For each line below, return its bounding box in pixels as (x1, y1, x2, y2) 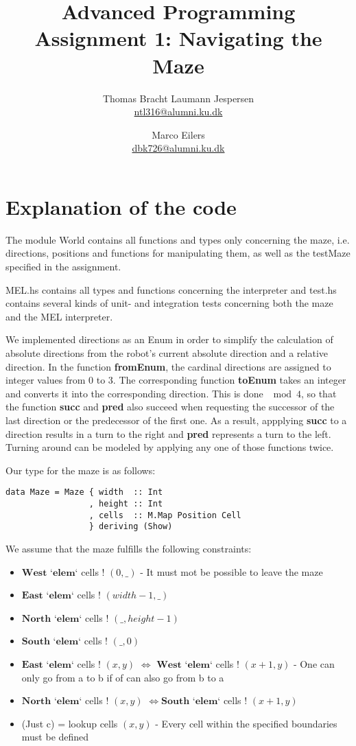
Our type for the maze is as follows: (5, 463, 156, 477)
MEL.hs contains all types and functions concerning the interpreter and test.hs (5, 282, 337, 296)
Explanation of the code (5, 192, 237, 220)
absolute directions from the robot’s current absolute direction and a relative (5, 345, 328, 360)
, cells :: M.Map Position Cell (88, 510, 241, 520)
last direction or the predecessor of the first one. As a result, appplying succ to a (5, 412, 347, 427)
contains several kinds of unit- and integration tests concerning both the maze (5, 296, 333, 310)
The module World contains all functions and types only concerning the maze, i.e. (5, 232, 350, 246)
